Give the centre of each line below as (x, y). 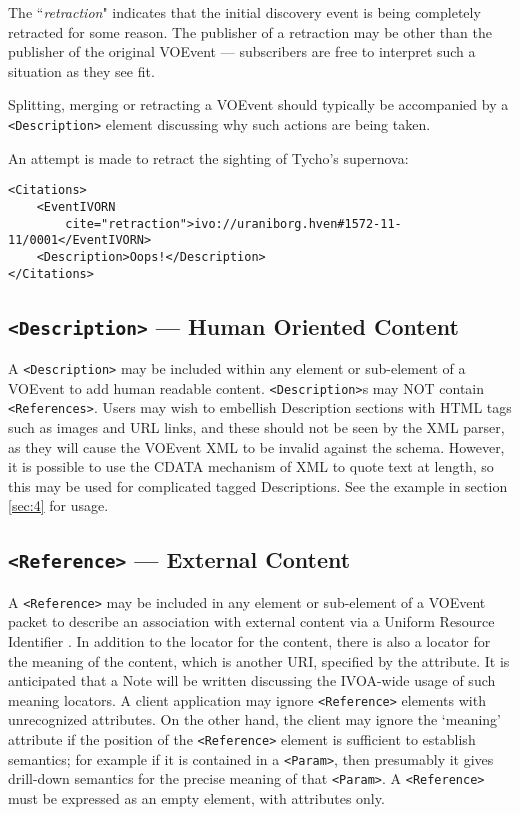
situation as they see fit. (81, 70)
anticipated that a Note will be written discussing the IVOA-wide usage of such (252, 680)
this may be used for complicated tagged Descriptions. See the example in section (258, 485)
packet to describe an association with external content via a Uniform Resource (251, 621)
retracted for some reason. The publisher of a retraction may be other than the (250, 31)
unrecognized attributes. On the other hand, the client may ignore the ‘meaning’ (254, 719)
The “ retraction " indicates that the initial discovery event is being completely (244, 12)
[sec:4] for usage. (58, 505)
